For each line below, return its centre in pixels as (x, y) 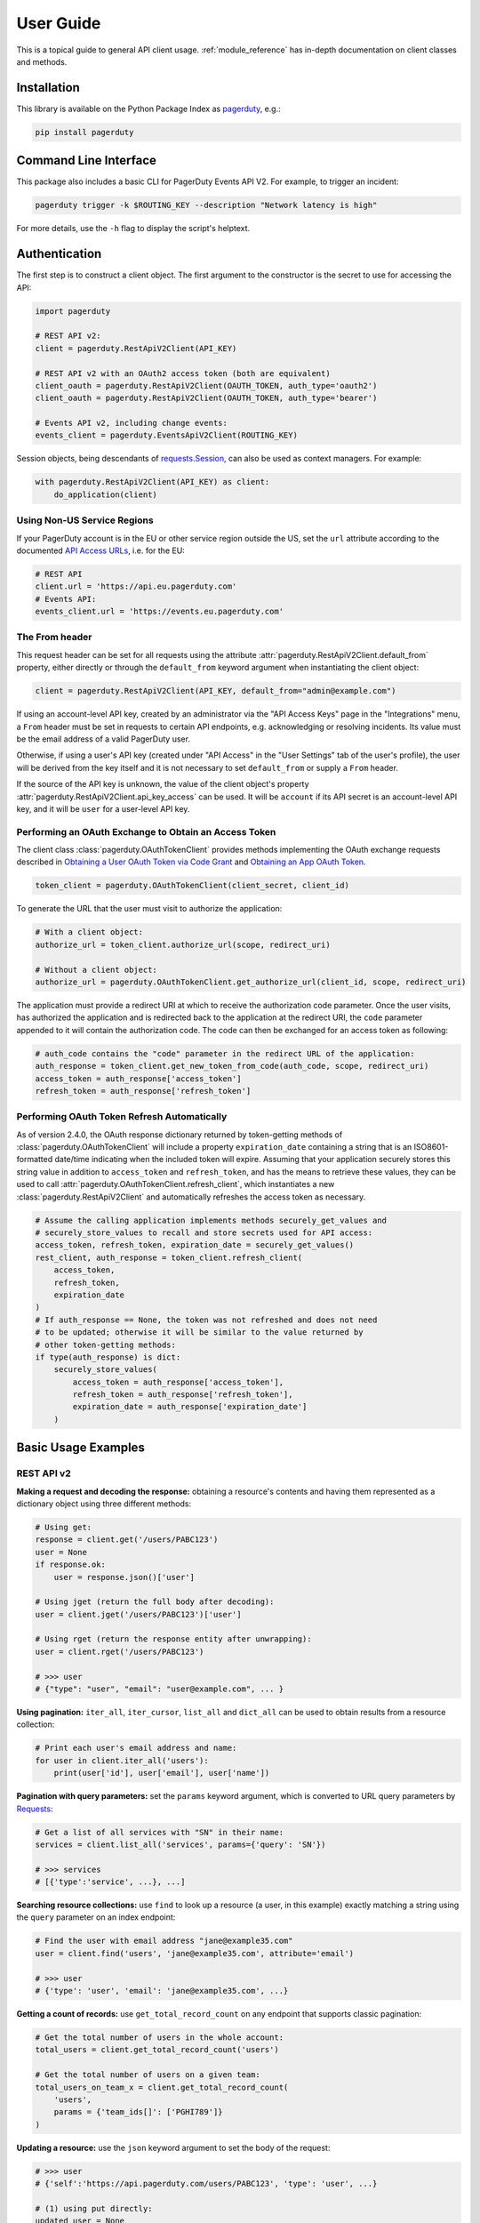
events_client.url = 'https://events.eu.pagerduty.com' (160, 612)
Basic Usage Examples (81, 1448)
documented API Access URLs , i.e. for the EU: (101, 550)
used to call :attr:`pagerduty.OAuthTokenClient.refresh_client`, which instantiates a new (176, 1184)
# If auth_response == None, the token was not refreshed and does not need (206, 1320)
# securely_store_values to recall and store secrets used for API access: (204, 1232)
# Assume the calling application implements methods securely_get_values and (211, 1220)
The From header (54, 638)
